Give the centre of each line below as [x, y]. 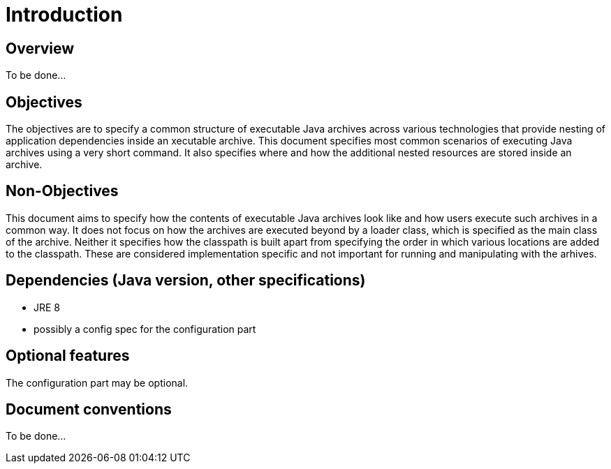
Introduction [64, 15]
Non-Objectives [62, 191]
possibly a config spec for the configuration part [145, 329]
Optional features [68, 356]
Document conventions [89, 409]
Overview [40, 48]
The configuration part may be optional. [97, 382]
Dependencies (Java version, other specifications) [186, 281]
